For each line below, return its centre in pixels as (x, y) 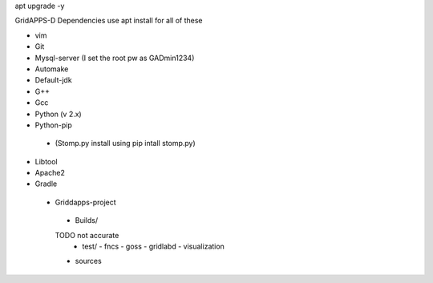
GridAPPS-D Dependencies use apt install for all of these (109, 21)
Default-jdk (53, 80)
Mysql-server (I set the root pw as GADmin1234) (115, 58)
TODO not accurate (87, 235)
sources (88, 261)
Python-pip (53, 125)
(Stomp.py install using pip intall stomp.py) (125, 144)
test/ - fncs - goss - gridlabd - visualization (153, 247)
